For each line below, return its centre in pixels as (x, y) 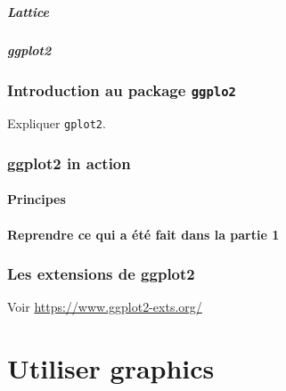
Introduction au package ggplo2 (122, 90)
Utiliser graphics (111, 368)
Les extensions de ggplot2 (101, 274)
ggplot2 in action (69, 163)
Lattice (29, 11)
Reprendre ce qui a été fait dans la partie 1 (143, 234)
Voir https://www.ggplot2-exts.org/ (105, 307)
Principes (37, 199)
